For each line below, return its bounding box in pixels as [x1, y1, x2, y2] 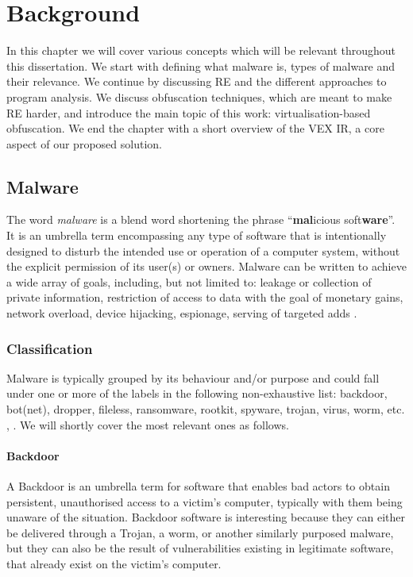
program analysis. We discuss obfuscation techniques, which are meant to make [6, 88, 392, 105]
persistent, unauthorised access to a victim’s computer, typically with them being [6, 493, 403, 510]
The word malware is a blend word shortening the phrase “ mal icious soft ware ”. [6, 211, 396, 228]
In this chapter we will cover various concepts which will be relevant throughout [6, 42, 396, 59]
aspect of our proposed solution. [6, 135, 162, 152]
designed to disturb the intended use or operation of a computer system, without [6, 242, 400, 259]
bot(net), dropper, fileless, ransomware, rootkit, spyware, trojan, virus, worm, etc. [6, 401, 405, 417]
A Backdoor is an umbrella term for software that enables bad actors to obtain [6, 478, 390, 494]
